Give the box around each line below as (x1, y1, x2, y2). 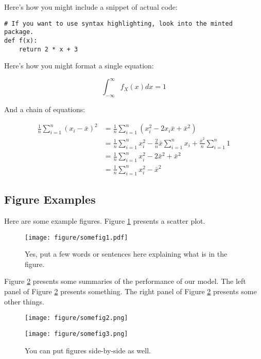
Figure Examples (4, 191, 96, 207)
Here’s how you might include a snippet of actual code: (4, 2, 178, 12)
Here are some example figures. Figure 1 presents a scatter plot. (4, 216, 205, 226)
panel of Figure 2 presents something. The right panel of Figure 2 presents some (4, 286, 257, 297)
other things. (4, 296, 44, 307)
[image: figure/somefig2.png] (25, 314, 128, 322)
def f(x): (4, 37, 38, 44)
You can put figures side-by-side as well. (25, 345, 151, 355)
